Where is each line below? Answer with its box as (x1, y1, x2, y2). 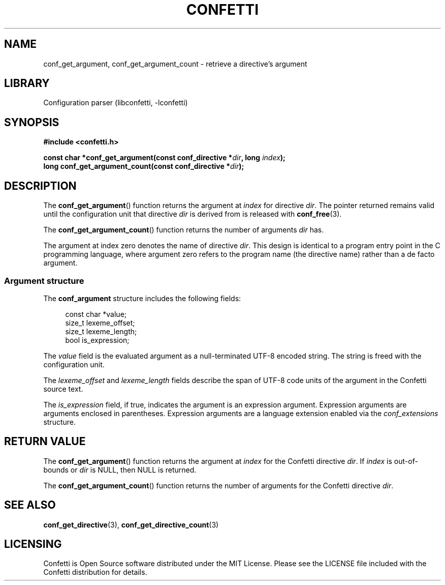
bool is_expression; (65, 335, 130, 344)
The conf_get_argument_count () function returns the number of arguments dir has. (43, 225, 324, 235)
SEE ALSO (4, 499, 56, 512)
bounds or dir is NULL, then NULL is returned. (43, 465, 197, 474)
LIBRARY (4, 77, 50, 90)
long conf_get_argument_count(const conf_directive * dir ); (43, 162, 244, 171)
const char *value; (65, 309, 127, 318)
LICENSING (4, 537, 62, 550)
